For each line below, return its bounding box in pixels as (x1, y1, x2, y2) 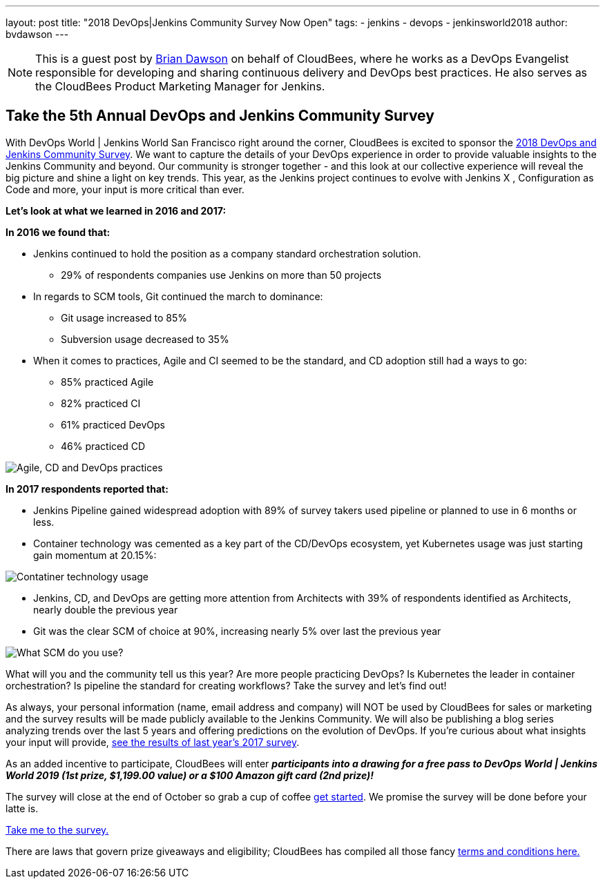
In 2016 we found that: (6, 226, 111, 238)
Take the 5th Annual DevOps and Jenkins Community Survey (6, 107, 434, 125)
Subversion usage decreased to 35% (61, 333, 229, 345)
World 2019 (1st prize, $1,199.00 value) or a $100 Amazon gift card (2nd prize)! (6, 769, 374, 781)
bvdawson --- (6, 28, 69, 40)
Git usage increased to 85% (61, 311, 187, 324)
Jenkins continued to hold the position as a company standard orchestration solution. (33, 247, 421, 259)
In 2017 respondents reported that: (6, 482, 169, 495)
